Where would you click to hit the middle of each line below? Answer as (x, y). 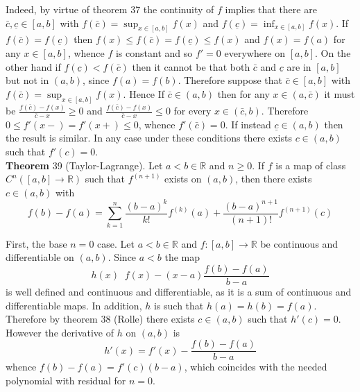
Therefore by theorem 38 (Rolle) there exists (100, 319)
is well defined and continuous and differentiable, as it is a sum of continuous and (179, 291)
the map (182, 257)
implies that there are (271, 9)
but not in (27, 80)
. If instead (248, 124)
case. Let (116, 243)
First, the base (36, 243)
